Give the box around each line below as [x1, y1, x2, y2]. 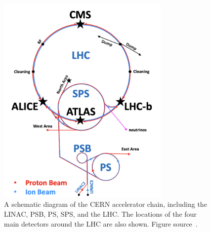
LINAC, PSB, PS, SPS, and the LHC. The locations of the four [4, 209, 197, 219]
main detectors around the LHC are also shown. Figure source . [4, 218, 198, 229]
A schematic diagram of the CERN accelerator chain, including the [4, 199, 207, 209]
